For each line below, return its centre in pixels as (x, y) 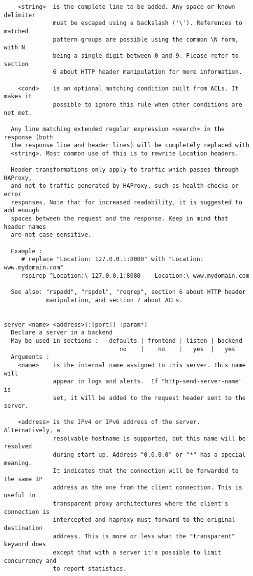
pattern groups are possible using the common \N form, (146, 39)
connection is (27, 512)
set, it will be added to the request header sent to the (149, 398)
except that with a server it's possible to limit (137, 552)
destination (23, 528)
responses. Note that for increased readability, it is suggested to (126, 202)
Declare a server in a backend (62, 333)
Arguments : (30, 357)
